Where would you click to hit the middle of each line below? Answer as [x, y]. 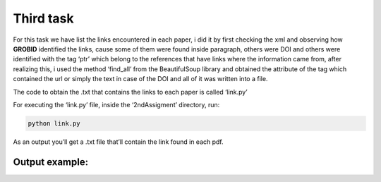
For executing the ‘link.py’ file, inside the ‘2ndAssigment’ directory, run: [116, 104]
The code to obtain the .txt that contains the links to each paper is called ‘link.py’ [130, 92]
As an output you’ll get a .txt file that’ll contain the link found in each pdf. [118, 142]
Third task [43, 18]
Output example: [50, 162]
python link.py [54, 123]
